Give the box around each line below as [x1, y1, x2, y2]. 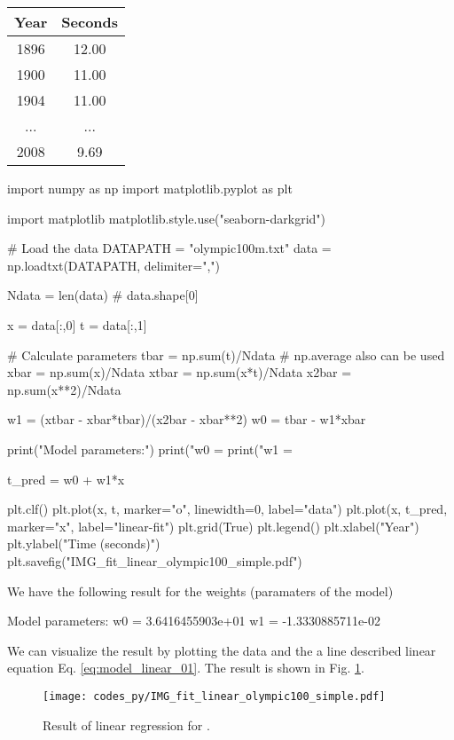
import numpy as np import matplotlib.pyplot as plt [7, 179, 293, 197]
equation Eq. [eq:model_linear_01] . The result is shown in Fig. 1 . [7, 658, 364, 677]
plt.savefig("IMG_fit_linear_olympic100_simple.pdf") [7, 551, 302, 570]
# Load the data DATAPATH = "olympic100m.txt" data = [7, 239, 332, 257]
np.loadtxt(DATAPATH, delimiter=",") [7, 256, 221, 274]
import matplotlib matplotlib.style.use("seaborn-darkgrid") [7, 209, 325, 227]
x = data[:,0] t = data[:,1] [7, 315, 147, 334]
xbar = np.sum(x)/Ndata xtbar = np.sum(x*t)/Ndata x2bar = [7, 363, 352, 382]
